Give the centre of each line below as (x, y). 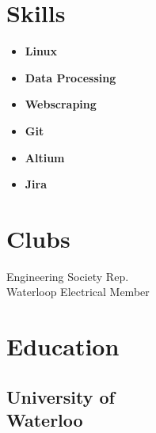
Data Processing (70, 77)
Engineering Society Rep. (68, 276)
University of (61, 396)
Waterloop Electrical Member (78, 292)
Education (63, 346)
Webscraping (61, 104)
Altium (45, 157)
